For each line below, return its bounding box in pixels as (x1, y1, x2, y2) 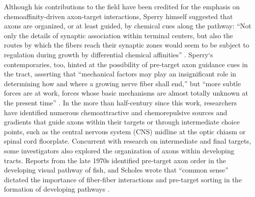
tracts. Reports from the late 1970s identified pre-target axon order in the (4, 155, 226, 165)
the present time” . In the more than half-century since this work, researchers (4, 97, 237, 107)
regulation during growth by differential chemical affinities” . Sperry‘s (4, 49, 213, 59)
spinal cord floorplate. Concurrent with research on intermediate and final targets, (4, 136, 252, 146)
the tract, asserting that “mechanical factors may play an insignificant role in (4, 69, 236, 79)
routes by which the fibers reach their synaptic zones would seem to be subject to (4, 40, 250, 50)
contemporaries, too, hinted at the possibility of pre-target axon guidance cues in (4, 59, 248, 69)
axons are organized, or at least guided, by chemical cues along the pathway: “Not (4, 21, 252, 31)
